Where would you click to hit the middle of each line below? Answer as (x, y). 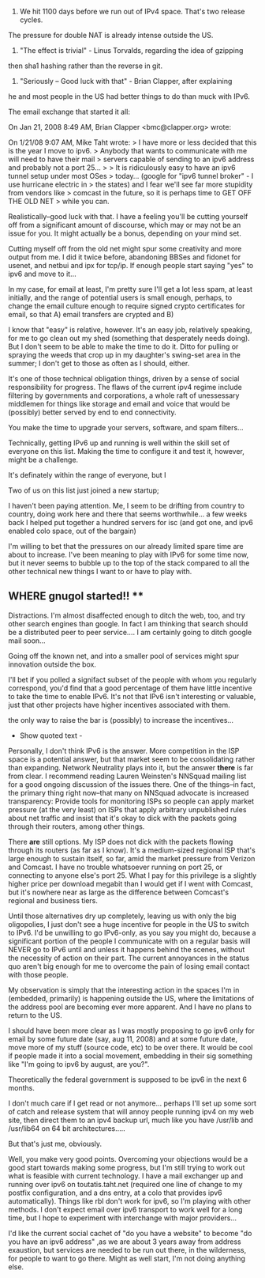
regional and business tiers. (53, 900)
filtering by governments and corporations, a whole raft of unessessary (124, 395)
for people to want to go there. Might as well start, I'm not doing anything (127, 1258)
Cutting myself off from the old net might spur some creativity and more (125, 249)
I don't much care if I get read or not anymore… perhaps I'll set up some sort (132, 1103)
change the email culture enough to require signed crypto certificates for (127, 306)
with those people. (38, 974)
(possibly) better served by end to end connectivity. (92, 412)
